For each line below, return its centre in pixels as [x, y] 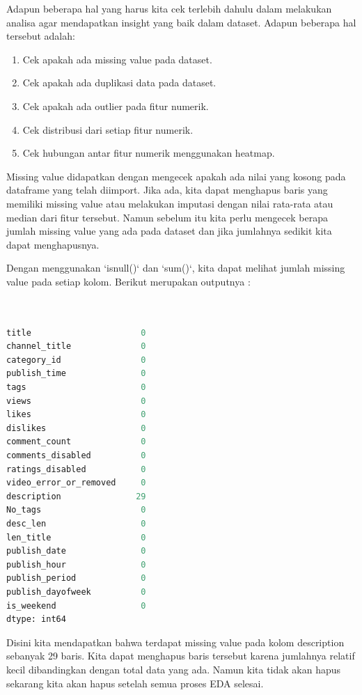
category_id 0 [76, 360]
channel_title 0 [76, 346]
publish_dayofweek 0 [76, 592]
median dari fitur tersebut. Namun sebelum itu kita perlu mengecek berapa [167, 217]
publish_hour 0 [76, 564]
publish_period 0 [76, 578]
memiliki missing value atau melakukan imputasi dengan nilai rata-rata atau [170, 203]
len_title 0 [76, 537]
